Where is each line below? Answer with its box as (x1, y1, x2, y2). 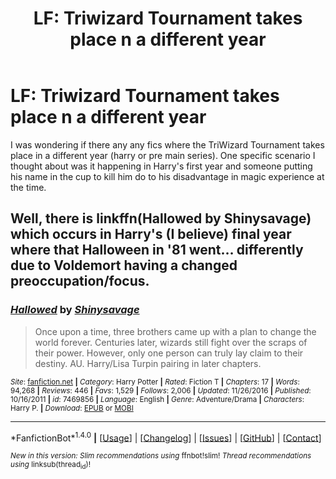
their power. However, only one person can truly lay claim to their (34, 347, 304, 359)
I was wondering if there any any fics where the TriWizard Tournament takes (10, 138, 325, 151)
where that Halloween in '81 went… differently (10, 242, 304, 259)
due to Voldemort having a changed (10, 257, 238, 274)
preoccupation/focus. (10, 273, 150, 290)
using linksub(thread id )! (10, 460, 91, 471)
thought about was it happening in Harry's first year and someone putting (10, 160, 313, 172)
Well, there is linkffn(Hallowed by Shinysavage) (10, 210, 312, 227)
